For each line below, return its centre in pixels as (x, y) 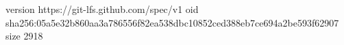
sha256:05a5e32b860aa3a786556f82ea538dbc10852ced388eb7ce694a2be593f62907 (172, 22)
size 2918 (24, 36)
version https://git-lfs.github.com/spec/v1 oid (102, 9)
